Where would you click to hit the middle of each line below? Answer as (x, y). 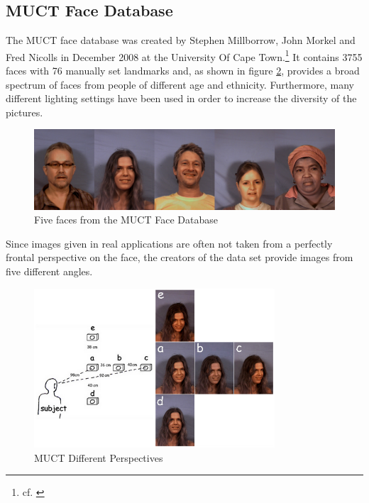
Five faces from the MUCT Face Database (126, 220)
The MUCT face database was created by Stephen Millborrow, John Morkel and (181, 40)
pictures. (24, 112)
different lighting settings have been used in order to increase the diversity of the (181, 98)
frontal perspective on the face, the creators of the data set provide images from (180, 257)
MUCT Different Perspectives (99, 457)
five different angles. (49, 271)
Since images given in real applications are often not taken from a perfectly (169, 243)
